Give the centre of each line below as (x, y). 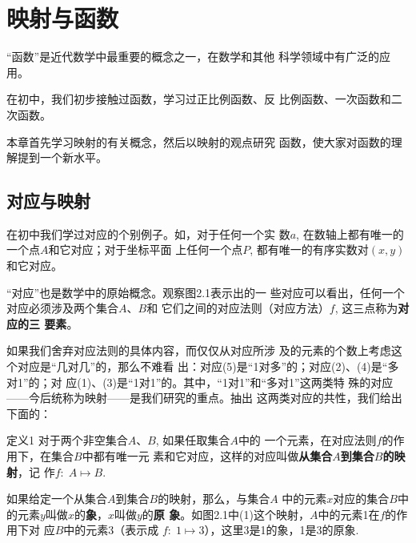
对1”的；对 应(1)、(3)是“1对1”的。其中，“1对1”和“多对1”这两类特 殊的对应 (200, 382)
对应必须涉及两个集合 (62, 308)
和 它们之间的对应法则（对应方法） (238, 308)
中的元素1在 (349, 514)
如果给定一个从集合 (57, 499)
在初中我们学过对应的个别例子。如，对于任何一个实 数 (148, 233)
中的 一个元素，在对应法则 (307, 440)
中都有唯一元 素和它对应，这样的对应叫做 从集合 (207, 456)
